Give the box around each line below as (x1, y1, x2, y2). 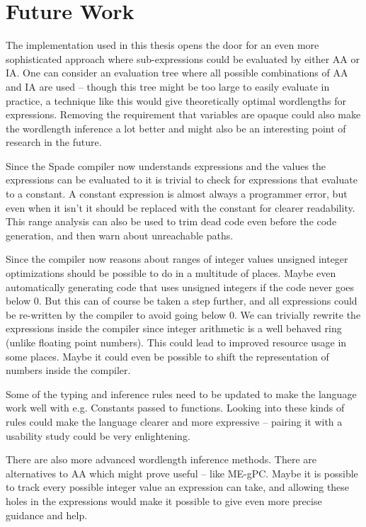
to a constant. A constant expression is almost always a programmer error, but (6, 186, 348, 201)
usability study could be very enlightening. (6, 428, 190, 443)
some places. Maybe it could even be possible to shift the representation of (6, 348, 329, 363)
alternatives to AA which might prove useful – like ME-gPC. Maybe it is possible (6, 465, 358, 480)
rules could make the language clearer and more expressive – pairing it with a (6, 414, 343, 429)
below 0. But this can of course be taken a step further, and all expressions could (6, 293, 358, 308)
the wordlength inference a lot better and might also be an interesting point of (6, 120, 346, 135)
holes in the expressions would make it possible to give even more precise (6, 493, 322, 508)
